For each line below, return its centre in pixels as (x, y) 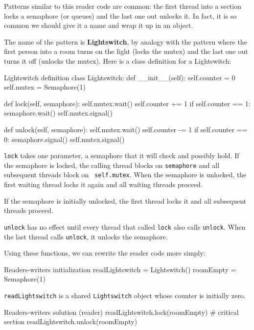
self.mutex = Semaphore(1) (45, 87)
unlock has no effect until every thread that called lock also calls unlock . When (125, 226)
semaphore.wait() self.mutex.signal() (58, 113)
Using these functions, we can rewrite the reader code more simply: (105, 253)
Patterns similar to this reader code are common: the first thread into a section (123, 6)
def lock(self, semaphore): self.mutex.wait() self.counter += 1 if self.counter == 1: (127, 103)
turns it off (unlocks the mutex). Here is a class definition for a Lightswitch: (118, 60)
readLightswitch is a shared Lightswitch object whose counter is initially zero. (125, 295)
